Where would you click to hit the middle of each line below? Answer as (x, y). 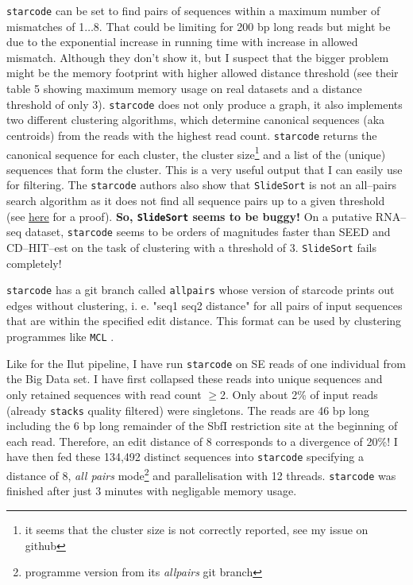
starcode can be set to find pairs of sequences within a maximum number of (193, 10)
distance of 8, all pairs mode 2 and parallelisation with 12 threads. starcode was (201, 474)
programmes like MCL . (60, 337)
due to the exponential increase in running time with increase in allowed (182, 42)
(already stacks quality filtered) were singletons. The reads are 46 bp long (188, 410)
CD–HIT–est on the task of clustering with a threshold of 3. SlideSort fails (192, 247)
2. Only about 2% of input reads (299, 394)
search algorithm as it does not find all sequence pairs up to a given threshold (196, 201)
